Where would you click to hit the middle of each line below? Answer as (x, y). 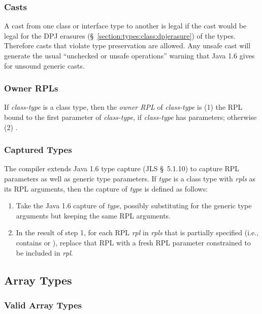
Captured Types (38, 150)
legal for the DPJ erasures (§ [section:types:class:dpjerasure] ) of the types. (120, 35)
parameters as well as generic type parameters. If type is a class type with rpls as (130, 178)
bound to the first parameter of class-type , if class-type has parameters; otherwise (130, 117)
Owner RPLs (31, 88)
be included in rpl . (44, 252)
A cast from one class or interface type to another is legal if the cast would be (125, 26)
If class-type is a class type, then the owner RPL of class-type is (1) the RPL (123, 107)
